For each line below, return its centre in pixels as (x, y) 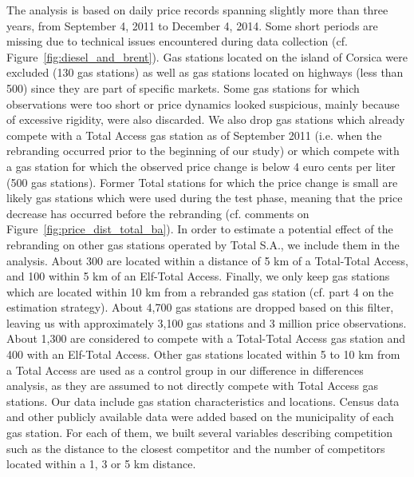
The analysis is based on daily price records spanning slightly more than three (197, 10)
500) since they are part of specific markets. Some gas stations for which (183, 87)
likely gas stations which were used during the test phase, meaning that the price (205, 198)
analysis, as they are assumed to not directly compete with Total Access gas (193, 386)
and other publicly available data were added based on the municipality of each (200, 417)
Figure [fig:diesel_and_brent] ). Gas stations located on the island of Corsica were (207, 56)
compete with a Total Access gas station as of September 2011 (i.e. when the (194, 135)
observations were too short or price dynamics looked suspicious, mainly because (203, 103)
